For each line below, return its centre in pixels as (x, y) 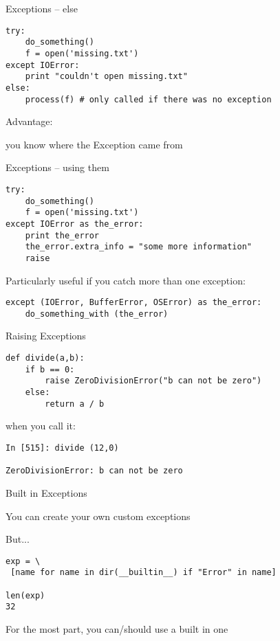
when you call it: (41, 426)
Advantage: (29, 121)
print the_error (62, 235)
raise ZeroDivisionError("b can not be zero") (153, 381)
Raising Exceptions (46, 336)
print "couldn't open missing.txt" (106, 77)
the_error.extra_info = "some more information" (138, 247)
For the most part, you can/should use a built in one (117, 628)
